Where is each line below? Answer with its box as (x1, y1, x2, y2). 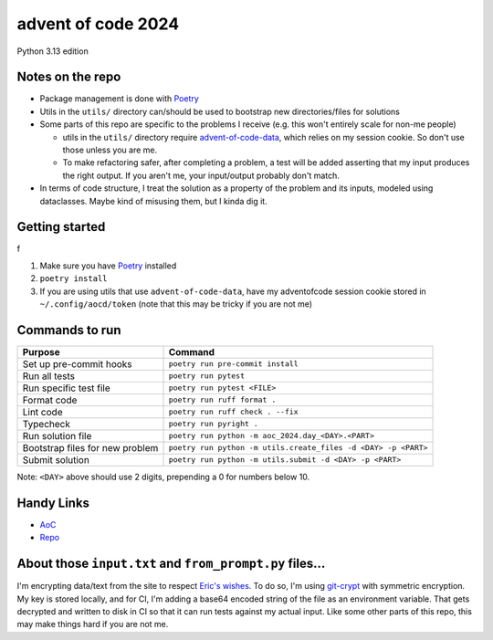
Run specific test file (22, 382, 111, 394)
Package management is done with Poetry (39, 93, 200, 104)
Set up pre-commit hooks (22, 357, 132, 370)
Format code (22, 393, 78, 406)
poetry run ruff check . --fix (168, 407, 299, 417)
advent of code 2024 (16, 14, 180, 34)
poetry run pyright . (168, 419, 259, 429)
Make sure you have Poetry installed (39, 260, 177, 271)
